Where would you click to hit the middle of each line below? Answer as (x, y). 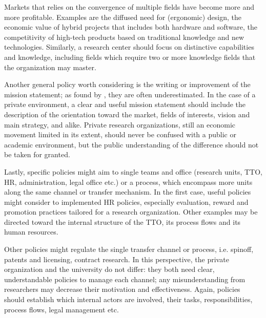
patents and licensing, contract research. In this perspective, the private (117, 259)
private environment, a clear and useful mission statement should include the (125, 104)
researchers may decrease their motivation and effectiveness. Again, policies (122, 289)
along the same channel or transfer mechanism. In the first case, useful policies (128, 192)
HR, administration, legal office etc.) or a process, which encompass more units (128, 182)
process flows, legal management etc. (62, 309)
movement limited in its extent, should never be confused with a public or (120, 134)
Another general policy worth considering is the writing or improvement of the (127, 84)
